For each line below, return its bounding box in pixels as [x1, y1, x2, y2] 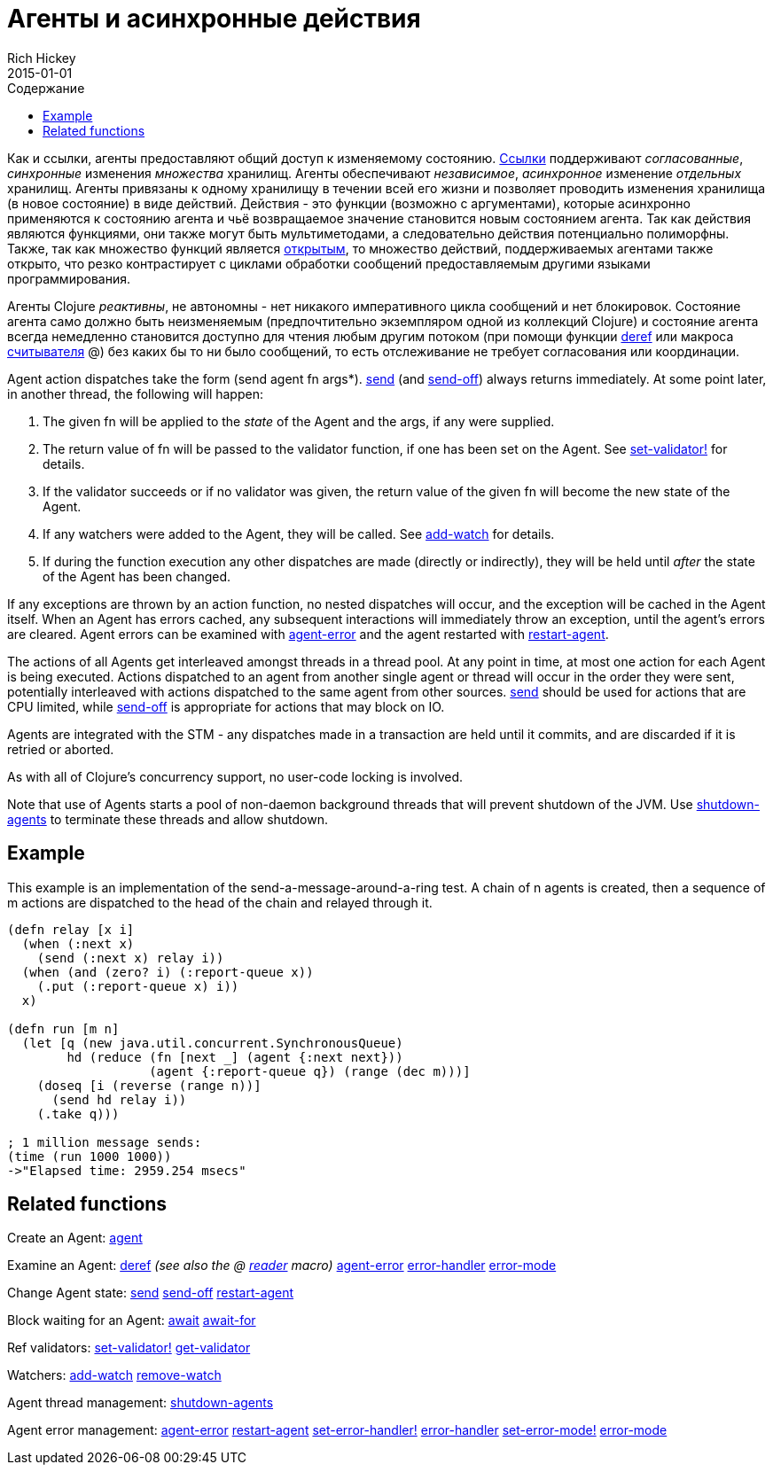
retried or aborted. [7, 741, 114, 757]
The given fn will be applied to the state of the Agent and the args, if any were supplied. [43, 413, 555, 429]
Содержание [7, 80, 85, 96]
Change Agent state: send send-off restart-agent [7, 1285, 294, 1301]
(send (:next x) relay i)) [36, 950, 224, 965]
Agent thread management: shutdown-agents [7, 1395, 274, 1411]
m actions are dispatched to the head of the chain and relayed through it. [7, 894, 433, 910]
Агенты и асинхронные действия [7, 4, 421, 34]
